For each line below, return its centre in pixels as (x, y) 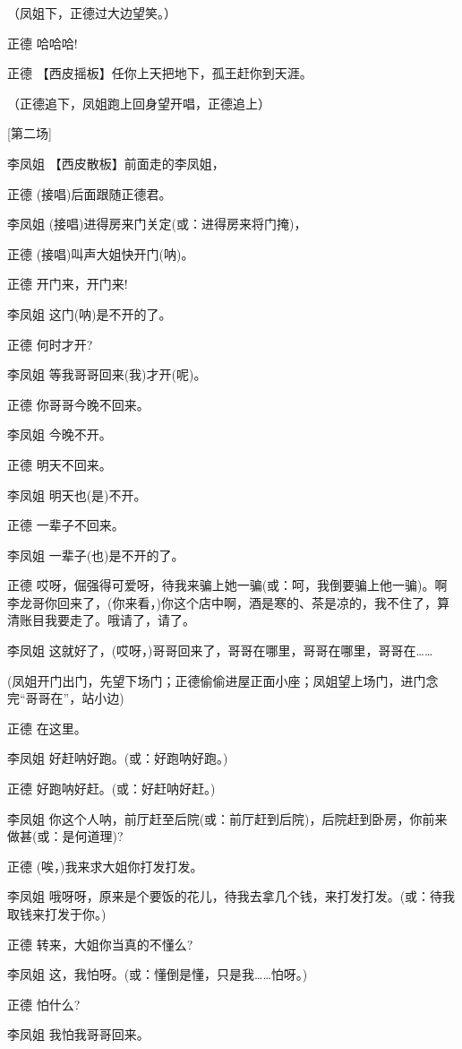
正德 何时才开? (50, 344)
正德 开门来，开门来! (68, 284)
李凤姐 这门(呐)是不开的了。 (90, 313)
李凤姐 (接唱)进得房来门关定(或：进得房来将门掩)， (157, 224)
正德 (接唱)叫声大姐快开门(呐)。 (101, 253)
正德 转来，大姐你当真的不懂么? (100, 944)
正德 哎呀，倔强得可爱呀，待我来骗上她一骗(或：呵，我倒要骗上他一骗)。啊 (227, 585)
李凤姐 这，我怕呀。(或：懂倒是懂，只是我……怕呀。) (158, 974)
